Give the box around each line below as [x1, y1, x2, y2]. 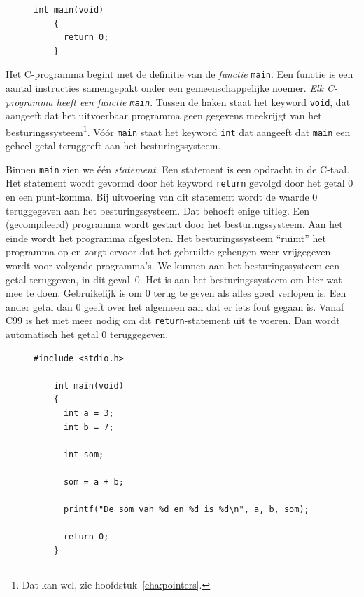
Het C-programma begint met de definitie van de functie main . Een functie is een [6, 67, 353, 81]
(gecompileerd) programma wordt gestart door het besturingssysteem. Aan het [6, 217, 343, 232]
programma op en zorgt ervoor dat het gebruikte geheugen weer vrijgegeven [6, 244, 331, 259]
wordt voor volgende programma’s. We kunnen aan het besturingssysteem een [6, 258, 339, 273]
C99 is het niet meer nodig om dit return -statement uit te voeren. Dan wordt [6, 313, 340, 328]
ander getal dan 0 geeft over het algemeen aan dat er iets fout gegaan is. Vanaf [6, 299, 344, 314]
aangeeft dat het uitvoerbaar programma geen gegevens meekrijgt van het [6, 108, 322, 123]
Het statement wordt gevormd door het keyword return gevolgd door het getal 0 [6, 175, 353, 190]
